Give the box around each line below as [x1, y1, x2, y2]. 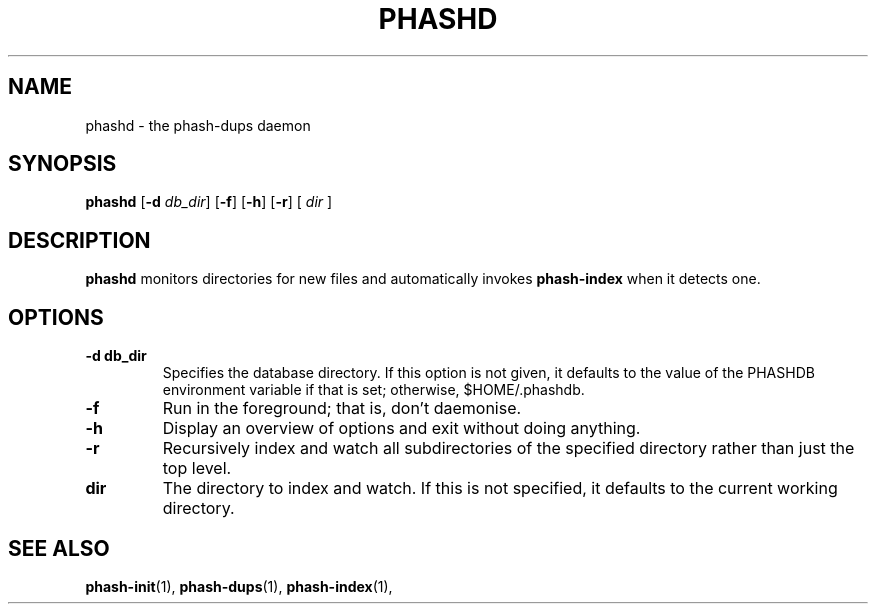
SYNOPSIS [8, 151, 117, 177]
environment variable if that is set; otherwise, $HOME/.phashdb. [162, 381, 585, 399]
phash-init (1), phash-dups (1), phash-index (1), [85, 577, 393, 595]
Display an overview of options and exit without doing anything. [162, 418, 641, 439]
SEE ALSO [8, 535, 110, 561]
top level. [162, 458, 232, 479]
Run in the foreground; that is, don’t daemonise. [162, 398, 522, 419]
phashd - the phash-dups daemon [85, 116, 311, 134]
